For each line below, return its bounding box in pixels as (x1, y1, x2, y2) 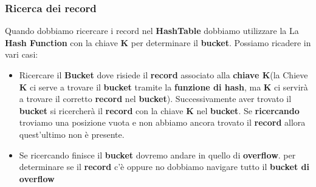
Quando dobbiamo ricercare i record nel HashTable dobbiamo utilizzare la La (5, 24, 299, 37)
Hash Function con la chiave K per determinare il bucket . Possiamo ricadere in (5, 36, 311, 49)
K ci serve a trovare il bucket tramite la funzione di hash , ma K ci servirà (19, 80, 308, 93)
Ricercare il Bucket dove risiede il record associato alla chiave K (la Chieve (19, 69, 308, 81)
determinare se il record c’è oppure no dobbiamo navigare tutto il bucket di (19, 160, 310, 173)
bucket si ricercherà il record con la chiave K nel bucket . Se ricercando (19, 104, 300, 117)
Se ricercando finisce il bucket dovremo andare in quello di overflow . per (19, 148, 296, 161)
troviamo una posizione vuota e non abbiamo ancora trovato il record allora (19, 116, 306, 129)
